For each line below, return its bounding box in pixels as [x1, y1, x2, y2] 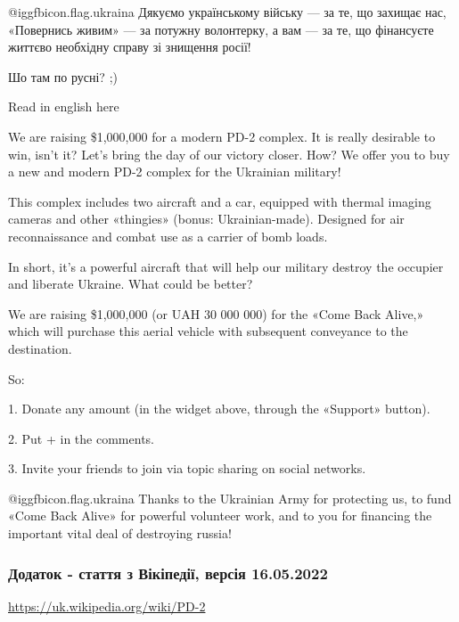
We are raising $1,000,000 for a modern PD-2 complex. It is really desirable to [8, 127, 436, 145]
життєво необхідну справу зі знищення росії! [8, 37, 251, 56]
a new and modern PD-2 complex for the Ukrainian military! [8, 162, 341, 181]
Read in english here [8, 97, 119, 116]
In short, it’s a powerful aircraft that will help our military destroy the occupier [8, 257, 444, 275]
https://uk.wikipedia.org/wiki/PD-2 [8, 596, 206, 615]
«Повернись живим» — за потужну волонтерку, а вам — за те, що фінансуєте [8, 20, 434, 38]
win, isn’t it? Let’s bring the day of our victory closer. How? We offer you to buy [8, 144, 450, 163]
